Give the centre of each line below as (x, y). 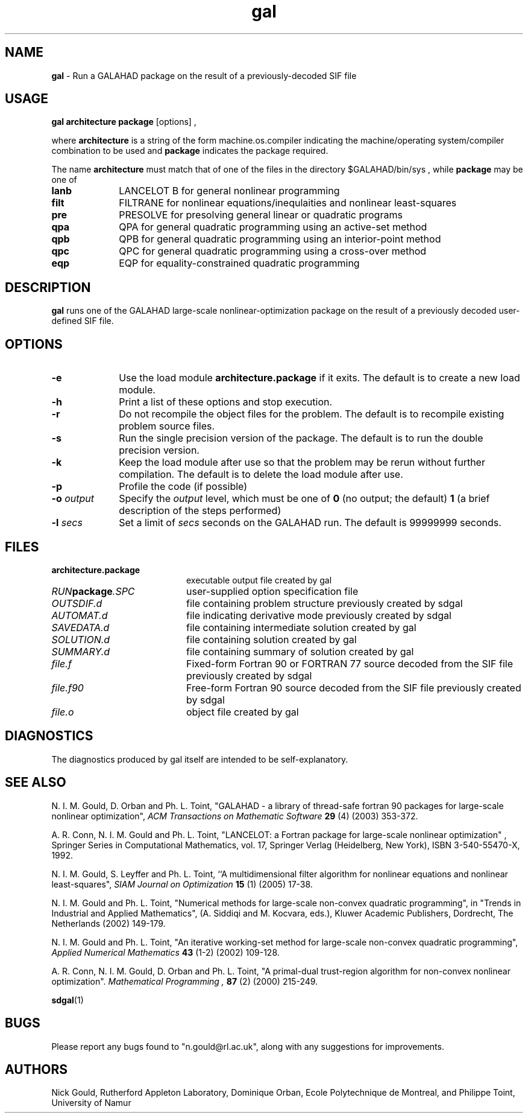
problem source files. (167, 426)
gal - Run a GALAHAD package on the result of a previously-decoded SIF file (204, 75)
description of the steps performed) (200, 511)
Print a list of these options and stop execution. (226, 402)
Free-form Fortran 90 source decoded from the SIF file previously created (354, 688)
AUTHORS (36, 1069)
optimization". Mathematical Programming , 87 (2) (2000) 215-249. (185, 981)
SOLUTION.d (81, 639)
